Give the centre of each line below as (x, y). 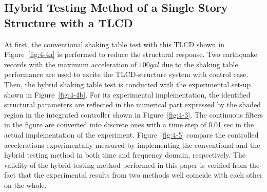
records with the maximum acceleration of (71, 64)
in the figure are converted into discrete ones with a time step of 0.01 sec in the (129, 124)
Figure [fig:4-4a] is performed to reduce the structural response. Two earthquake (131, 54)
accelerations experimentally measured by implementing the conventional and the (132, 145)
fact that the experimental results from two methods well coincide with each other (133, 175)
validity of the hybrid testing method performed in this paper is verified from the (132, 165)
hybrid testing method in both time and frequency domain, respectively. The (125, 155)
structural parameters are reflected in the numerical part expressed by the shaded (133, 104)
